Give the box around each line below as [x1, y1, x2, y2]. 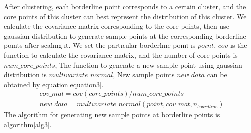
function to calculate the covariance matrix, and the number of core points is [4, 49, 238, 60]
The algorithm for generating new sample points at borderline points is [4, 109, 220, 120]
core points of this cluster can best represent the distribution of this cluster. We [4, 11, 247, 21]
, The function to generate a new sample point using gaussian [55, 59, 242, 70]
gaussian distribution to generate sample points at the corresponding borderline [4, 30, 246, 41]
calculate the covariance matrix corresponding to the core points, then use [4, 21, 229, 31]
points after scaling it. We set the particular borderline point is [4, 40, 196, 50]
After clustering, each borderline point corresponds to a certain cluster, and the [4, 1, 246, 11]
